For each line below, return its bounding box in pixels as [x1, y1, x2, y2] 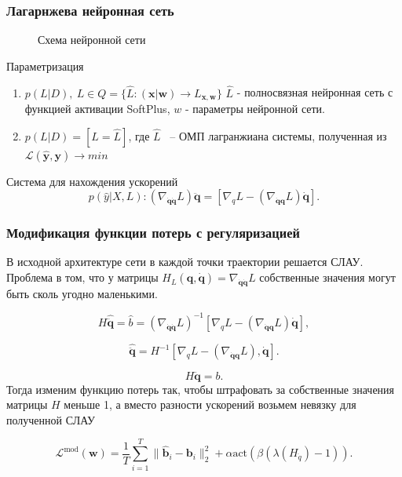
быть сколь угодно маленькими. [6, 285, 158, 301]
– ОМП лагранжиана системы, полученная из [170, 127, 387, 144]
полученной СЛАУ [6, 411, 95, 428]
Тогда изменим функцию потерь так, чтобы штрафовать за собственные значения [6, 381, 395, 397]
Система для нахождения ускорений [6, 173, 178, 189]
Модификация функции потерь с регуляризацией [6, 223, 300, 242]
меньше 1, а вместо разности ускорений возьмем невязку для [64, 396, 356, 413]
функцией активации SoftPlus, [24, 100, 170, 117]
